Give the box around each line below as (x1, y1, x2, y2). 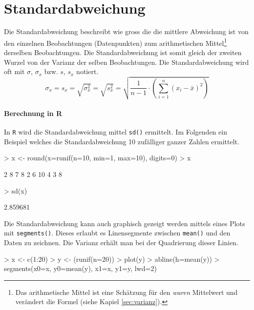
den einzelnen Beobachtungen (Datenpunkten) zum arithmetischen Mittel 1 (4, 36, 227, 48)
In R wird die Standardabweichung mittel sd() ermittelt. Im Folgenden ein (4, 127, 227, 137)
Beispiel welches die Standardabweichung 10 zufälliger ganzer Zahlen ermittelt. (4, 136, 239, 146)
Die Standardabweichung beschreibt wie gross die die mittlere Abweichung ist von (4, 26, 249, 37)
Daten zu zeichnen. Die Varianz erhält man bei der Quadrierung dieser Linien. (4, 237, 239, 248)
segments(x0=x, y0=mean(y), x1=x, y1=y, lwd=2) (4, 263, 157, 273)
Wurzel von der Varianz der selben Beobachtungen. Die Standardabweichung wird (4, 57, 249, 67)
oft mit (4, 66, 25, 77)
